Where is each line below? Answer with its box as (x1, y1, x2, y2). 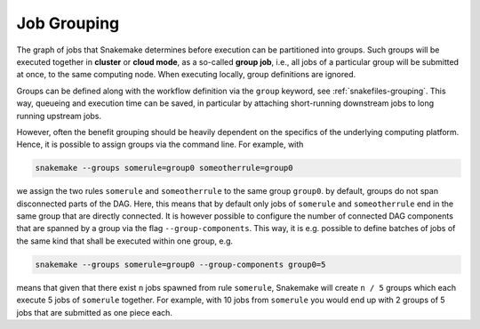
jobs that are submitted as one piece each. (16, 307, 173, 317)
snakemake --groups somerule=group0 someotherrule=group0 (35, 163, 293, 173)
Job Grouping (16, 13, 120, 33)
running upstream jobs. (16, 110, 102, 121)
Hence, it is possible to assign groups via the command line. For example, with (16, 139, 304, 150)
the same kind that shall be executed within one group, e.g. (16, 236, 234, 246)
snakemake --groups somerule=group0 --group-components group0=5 (35, 259, 326, 269)
